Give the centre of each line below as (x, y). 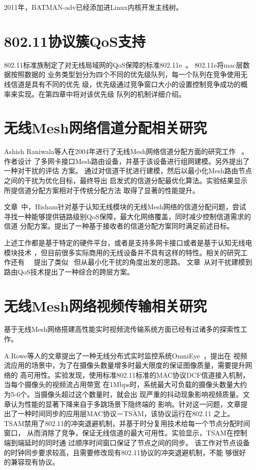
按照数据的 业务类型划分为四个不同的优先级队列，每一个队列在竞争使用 (126, 74)
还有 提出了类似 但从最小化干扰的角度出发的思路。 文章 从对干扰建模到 (131, 262)
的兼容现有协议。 (32, 462)
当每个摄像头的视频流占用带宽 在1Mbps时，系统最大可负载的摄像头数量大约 (126, 384)
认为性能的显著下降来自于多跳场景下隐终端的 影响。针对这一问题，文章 (126, 404)
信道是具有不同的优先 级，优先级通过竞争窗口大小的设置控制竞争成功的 (126, 84)
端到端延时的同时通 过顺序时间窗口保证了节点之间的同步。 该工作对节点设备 (127, 442)
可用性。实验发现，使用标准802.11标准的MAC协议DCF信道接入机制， (138, 374)
